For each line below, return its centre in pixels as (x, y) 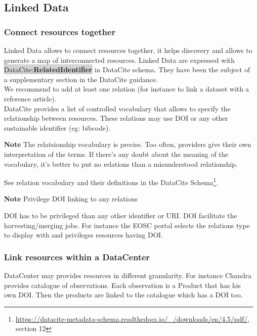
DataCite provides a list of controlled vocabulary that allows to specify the (117, 108)
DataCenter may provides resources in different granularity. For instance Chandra (128, 275)
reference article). (30, 98)
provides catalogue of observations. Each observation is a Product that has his (123, 285)
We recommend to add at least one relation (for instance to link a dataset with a (127, 89)
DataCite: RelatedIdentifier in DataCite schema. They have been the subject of (127, 70)
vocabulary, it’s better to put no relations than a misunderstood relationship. (121, 164)
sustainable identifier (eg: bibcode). (57, 127)
